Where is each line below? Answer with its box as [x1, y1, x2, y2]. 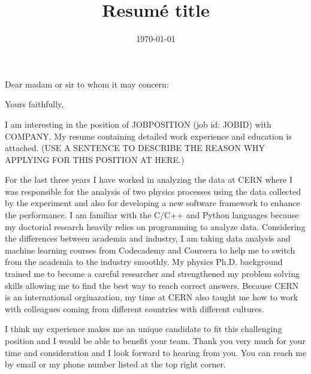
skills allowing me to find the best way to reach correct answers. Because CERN [5, 279, 299, 291]
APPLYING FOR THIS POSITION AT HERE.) [5, 153, 185, 165]
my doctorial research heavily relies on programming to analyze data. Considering [5, 220, 306, 233]
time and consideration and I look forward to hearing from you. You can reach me [5, 346, 307, 358]
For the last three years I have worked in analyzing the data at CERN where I [5, 173, 293, 186]
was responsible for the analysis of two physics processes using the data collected [5, 185, 301, 197]
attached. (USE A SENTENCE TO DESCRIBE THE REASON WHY [5, 141, 265, 154]
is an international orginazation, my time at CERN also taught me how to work [5, 291, 298, 303]
